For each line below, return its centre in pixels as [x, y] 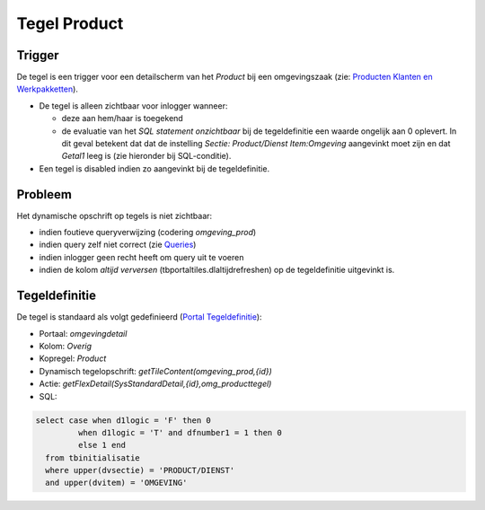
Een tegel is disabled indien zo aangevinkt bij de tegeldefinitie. [154, 168]
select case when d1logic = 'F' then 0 [123, 420]
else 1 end [101, 445]
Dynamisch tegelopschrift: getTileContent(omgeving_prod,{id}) [156, 371]
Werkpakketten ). [47, 89]
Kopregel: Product [73, 358]
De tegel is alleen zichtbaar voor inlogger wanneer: [133, 106]
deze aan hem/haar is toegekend [122, 119]
